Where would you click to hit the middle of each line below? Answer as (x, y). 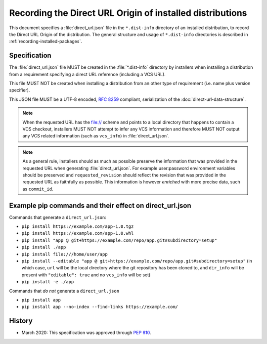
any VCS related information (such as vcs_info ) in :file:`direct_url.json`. (96, 136)
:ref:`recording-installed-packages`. (46, 42)
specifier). (20, 90)
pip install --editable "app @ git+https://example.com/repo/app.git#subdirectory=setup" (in (137, 261)
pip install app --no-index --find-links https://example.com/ (100, 307)
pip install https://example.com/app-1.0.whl (78, 233)
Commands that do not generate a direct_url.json (64, 291)
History (21, 321)
